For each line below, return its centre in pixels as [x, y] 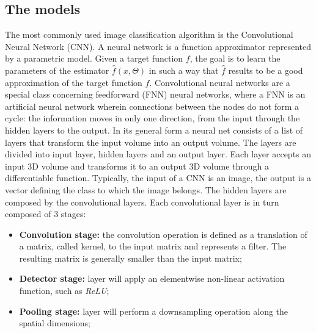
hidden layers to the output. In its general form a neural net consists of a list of [154, 130]
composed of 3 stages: [46, 214]
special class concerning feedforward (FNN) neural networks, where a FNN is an [155, 94]
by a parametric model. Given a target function [94, 58]
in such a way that [184, 70]
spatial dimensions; [55, 323]
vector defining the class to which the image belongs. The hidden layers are [146, 189]
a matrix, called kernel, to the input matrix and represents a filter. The [153, 246]
